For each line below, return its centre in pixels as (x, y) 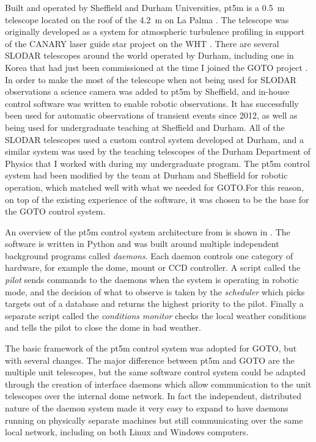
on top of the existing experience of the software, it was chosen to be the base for (157, 199)
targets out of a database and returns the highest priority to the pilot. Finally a (154, 304)
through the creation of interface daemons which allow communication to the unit (158, 384)
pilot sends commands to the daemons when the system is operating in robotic (152, 280)
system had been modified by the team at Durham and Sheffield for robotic (146, 175)
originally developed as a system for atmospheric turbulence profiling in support (155, 31)
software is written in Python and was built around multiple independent (142, 244)
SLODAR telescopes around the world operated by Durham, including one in (149, 55)
